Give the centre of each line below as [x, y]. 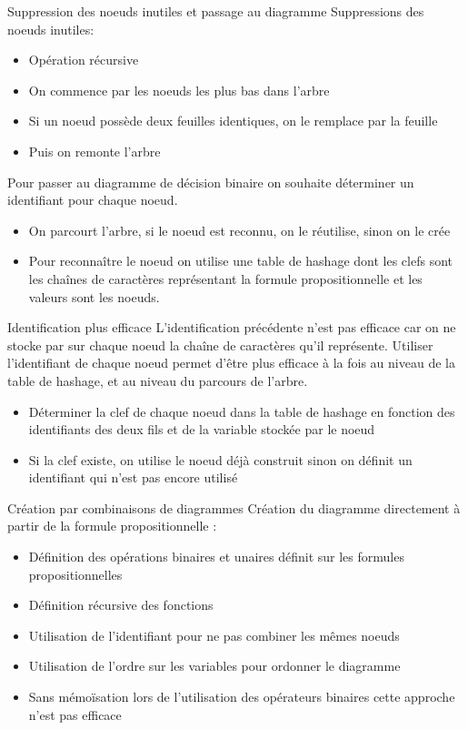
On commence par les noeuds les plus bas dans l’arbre [179, 90]
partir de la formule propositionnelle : [112, 526]
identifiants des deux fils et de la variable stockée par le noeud [202, 429]
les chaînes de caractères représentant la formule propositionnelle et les [225, 278]
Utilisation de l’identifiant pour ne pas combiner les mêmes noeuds [214, 635]
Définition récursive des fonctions [121, 605]
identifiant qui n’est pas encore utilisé [133, 477]
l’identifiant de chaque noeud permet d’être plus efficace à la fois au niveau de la [231, 363]
